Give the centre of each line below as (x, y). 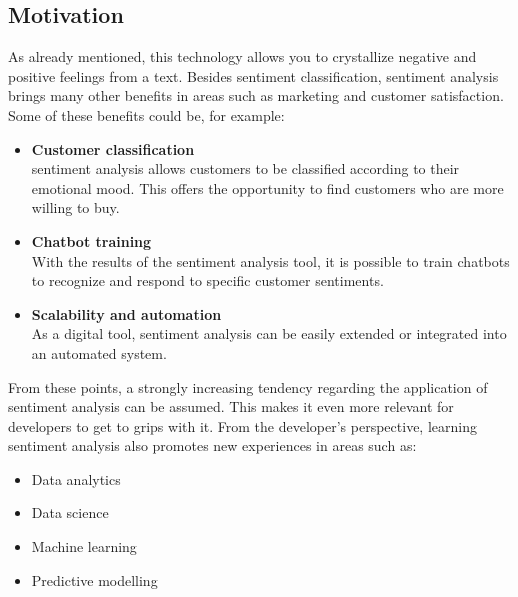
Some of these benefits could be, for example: (146, 114)
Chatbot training (91, 240)
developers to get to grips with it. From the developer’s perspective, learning (242, 425)
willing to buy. (75, 207)
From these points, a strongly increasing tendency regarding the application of (248, 386)
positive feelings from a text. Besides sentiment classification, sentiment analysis (253, 75)
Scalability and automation (126, 313)
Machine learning (84, 546)
